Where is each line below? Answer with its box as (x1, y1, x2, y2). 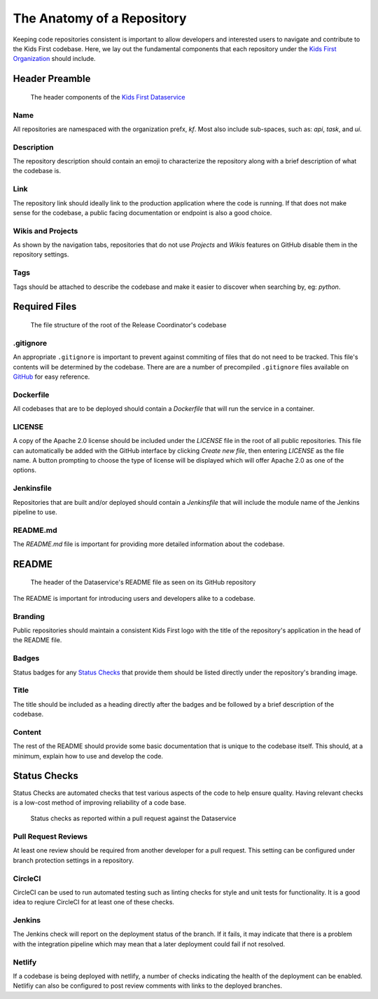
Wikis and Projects (13, 226, 78, 236)
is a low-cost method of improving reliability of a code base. (13, 798, 187, 806)
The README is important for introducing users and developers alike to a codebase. (13, 594, 255, 602)
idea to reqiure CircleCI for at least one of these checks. (13, 898, 175, 906)
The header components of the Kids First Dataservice (30, 93, 185, 101)
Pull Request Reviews (13, 831, 87, 841)
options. (13, 466, 37, 475)
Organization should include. (13, 55, 96, 63)
